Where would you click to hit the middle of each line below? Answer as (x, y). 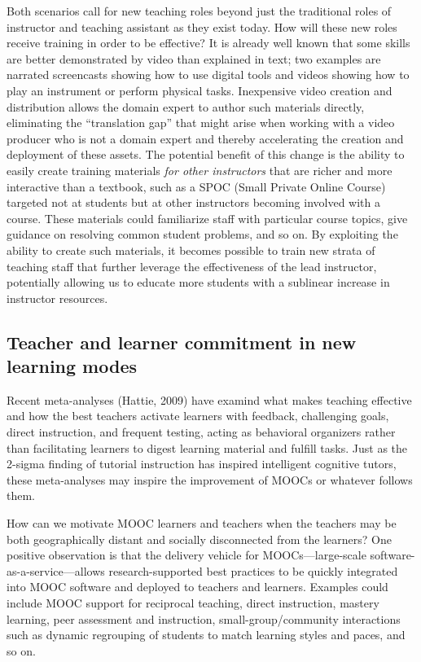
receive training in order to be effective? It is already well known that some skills (208, 43)
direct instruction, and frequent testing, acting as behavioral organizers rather (201, 432)
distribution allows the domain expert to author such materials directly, (186, 106)
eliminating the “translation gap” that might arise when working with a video (201, 123)
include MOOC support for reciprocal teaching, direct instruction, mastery (193, 603)
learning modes (72, 366)
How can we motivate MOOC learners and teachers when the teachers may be (202, 523)
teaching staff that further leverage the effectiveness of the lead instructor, (192, 266)
